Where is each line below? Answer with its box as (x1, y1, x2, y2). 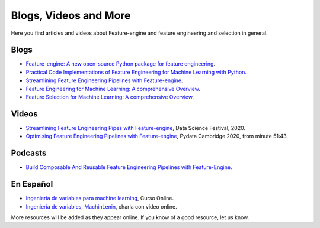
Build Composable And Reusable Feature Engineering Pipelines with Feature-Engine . (25, 164, 232, 171)
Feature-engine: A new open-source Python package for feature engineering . (25, 60, 216, 67)
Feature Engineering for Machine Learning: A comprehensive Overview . (25, 85, 201, 92)
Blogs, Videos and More (11, 9, 131, 22)
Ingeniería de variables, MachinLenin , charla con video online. (25, 203, 177, 210)
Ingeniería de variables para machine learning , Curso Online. (25, 195, 174, 202)
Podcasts (11, 148, 47, 158)
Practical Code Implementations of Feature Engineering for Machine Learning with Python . (25, 69, 247, 76)
